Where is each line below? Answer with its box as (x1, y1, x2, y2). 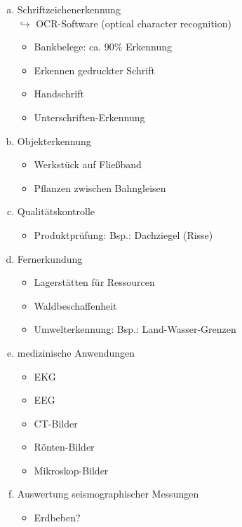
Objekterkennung (17, 133, 91, 148)
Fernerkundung (17, 251, 83, 266)
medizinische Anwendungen (17, 345, 135, 360)
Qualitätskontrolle (17, 204, 95, 219)
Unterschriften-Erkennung (34, 109, 145, 124)
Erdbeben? (34, 510, 81, 525)
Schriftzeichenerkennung (17, 2, 121, 16)
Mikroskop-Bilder (34, 463, 109, 477)
